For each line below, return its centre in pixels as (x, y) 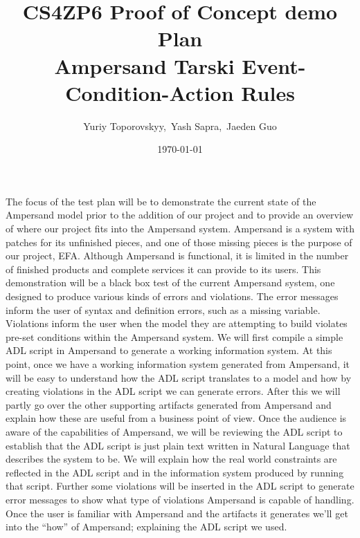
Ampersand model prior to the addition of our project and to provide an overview (180, 215)
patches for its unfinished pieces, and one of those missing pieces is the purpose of (179, 242)
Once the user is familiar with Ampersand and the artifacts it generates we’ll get (177, 513)
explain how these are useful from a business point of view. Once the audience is (176, 418)
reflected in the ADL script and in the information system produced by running (175, 472)
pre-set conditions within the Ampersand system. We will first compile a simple (174, 336)
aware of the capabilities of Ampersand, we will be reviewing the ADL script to (174, 431)
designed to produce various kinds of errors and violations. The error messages (172, 296)
